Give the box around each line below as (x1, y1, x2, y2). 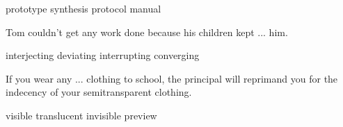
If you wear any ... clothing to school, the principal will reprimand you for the (6, 71, 338, 85)
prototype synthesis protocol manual (6, 1, 161, 15)
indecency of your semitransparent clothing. (6, 85, 192, 99)
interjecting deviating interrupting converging (6, 48, 200, 62)
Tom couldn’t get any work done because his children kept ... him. (6, 24, 288, 39)
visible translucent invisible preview (6, 108, 157, 122)
